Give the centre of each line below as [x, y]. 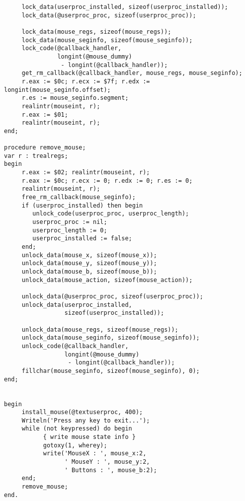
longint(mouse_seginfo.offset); [57, 90]
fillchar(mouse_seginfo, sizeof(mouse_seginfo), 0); [111, 371]
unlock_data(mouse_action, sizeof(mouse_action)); [107, 280]
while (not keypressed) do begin [77, 429]
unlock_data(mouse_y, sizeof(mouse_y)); [89, 263]
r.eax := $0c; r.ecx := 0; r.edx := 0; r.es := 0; [107, 180]
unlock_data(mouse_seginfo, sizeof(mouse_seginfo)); [111, 338]
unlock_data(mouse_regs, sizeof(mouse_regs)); [100, 329]
